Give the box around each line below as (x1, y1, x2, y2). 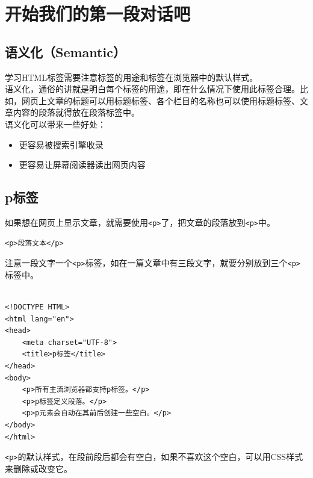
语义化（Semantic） (5, 42, 126, 61)
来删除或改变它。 (5, 462, 72, 474)
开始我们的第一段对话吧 (5, 1, 191, 26)
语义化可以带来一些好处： (5, 117, 106, 130)
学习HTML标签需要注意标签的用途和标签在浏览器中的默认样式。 (5, 70, 258, 83)
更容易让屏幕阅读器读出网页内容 (19, 158, 146, 171)
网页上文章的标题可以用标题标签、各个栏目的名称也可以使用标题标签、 (21, 94, 300, 107)
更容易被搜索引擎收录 (19, 138, 104, 151)
